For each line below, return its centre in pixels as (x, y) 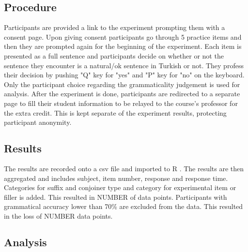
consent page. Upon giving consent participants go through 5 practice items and (123, 37)
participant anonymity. (38, 122)
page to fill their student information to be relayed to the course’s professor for (121, 103)
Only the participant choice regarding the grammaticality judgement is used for (122, 84)
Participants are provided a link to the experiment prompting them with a (115, 27)
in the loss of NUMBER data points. (58, 215)
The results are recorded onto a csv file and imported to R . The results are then (124, 168)
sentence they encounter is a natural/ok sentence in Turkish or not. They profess (124, 65)
